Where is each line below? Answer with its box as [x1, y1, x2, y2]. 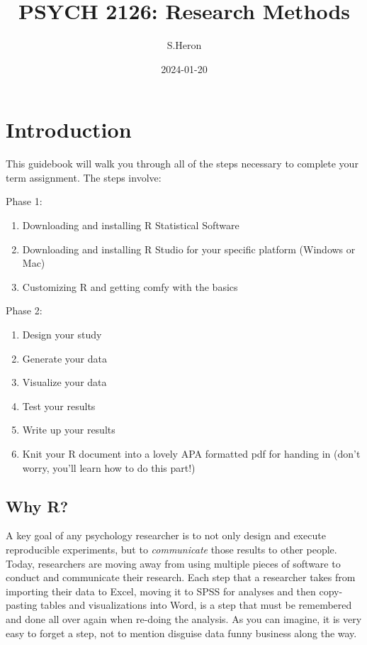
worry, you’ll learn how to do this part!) [22, 460, 196, 475]
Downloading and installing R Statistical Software [22, 218, 239, 233]
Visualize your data [22, 375, 107, 390]
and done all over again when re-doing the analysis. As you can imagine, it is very [6, 611, 362, 626]
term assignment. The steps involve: [6, 170, 162, 184]
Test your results [22, 398, 96, 413]
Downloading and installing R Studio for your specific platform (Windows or [22, 241, 356, 256]
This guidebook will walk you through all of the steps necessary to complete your [6, 156, 358, 171]
